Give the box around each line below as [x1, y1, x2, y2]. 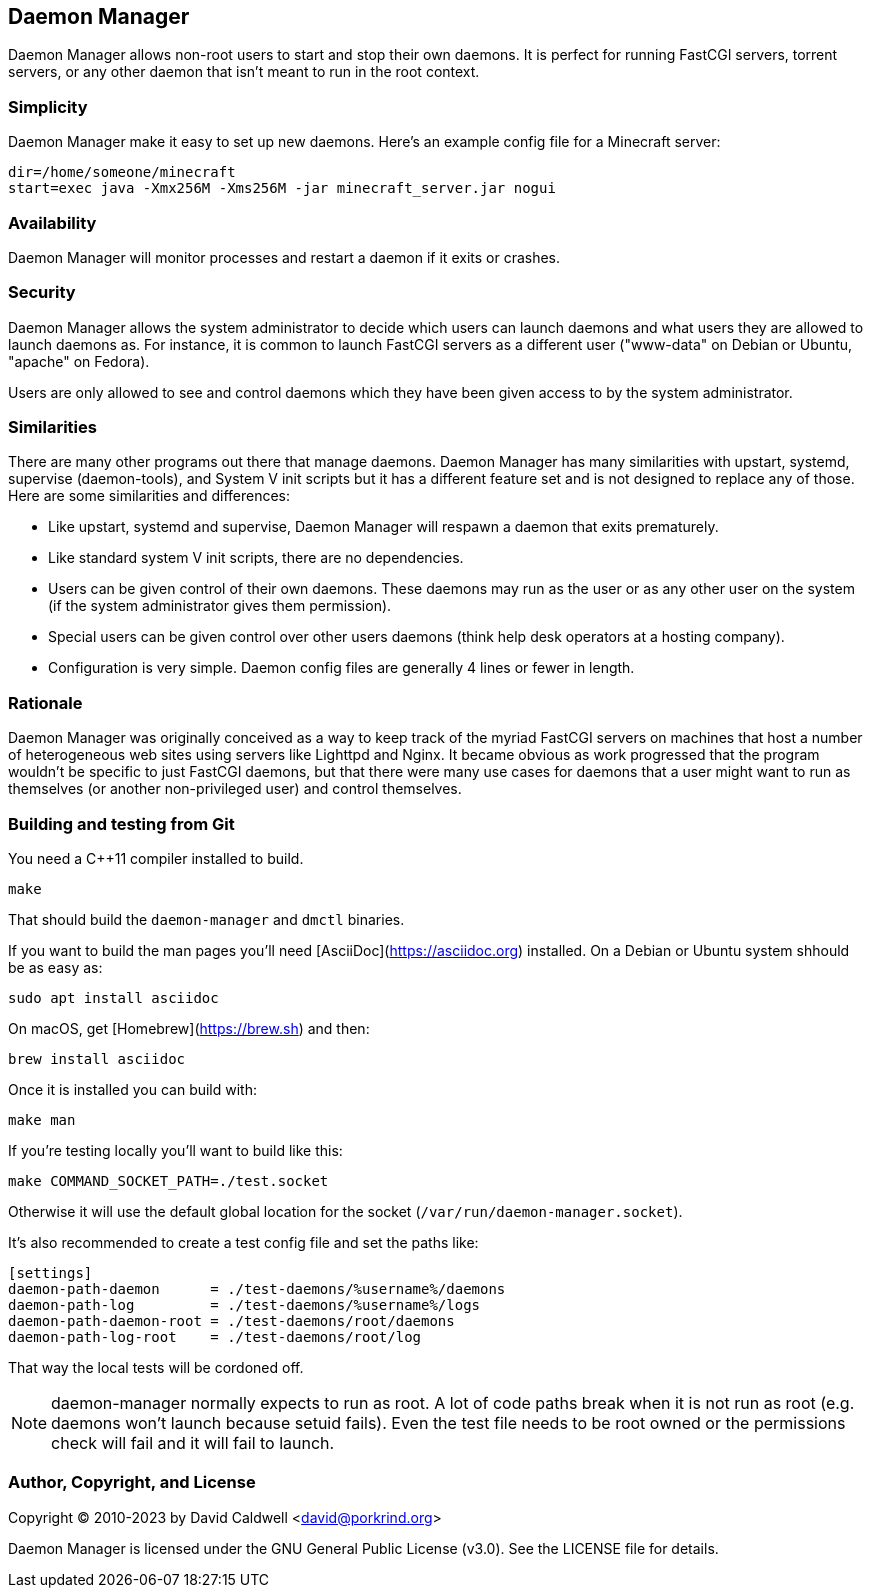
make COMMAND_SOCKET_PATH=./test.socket [8, 1172, 329, 1189]
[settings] [8, 1264, 93, 1281]
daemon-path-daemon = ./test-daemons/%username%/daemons [8, 1280, 506, 1297]
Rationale [8, 692, 83, 713]
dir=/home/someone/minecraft [8, 164, 236, 181]
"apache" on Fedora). [8, 352, 150, 370]
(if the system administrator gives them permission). [48, 597, 392, 615]
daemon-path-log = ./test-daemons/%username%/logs [8, 1296, 481, 1313]
